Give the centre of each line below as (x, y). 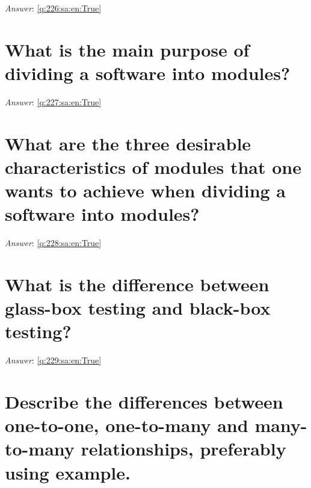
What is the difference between (137, 284)
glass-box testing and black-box (138, 308)
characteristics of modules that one (153, 166)
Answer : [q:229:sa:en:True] (53, 360)
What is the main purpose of (127, 49)
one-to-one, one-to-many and (127, 425)
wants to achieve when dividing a (146, 190)
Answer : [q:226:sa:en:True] (53, 8)
